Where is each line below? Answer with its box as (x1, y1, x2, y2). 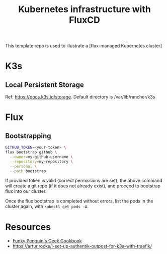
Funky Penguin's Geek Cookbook (12, 238, 82, 244)
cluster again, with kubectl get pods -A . (5, 204, 89, 210)
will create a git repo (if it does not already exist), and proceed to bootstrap (5, 183, 161, 189)
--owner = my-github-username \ (10, 154, 73, 160)
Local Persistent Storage (5, 80, 84, 89)
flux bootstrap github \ (5, 150, 57, 155)
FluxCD (68, 14, 101, 26)
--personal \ (10, 164, 37, 169)
